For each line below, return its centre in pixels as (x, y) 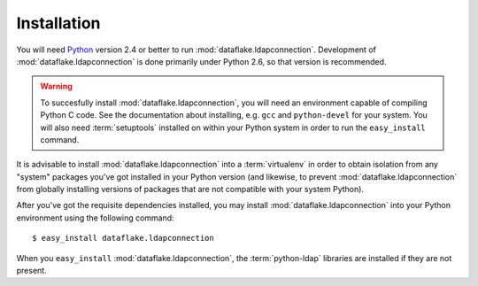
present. (32, 271)
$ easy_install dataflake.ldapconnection (123, 238)
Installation (58, 23)
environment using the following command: (95, 218)
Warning (56, 86)
